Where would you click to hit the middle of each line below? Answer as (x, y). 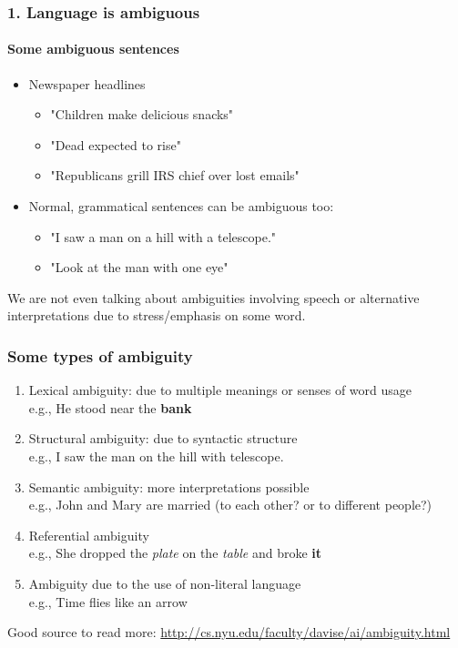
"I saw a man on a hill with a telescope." (163, 236)
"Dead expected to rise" (116, 144)
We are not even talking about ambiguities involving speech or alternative (214, 297)
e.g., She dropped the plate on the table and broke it (175, 553)
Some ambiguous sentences (93, 49)
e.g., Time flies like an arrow (108, 601)
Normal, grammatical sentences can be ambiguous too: (181, 206)
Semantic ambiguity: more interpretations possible (169, 486)
